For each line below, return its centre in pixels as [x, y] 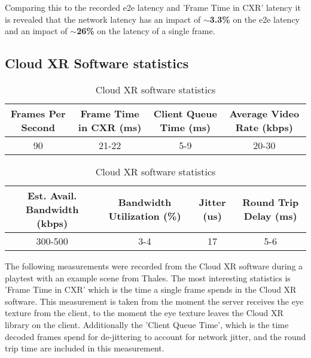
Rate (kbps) [264, 127]
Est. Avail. [52, 195]
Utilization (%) [145, 216]
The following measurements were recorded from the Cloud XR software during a [154, 266]
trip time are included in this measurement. [85, 348]
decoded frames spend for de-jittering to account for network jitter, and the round [155, 336]
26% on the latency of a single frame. [146, 31]
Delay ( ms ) [270, 216]
